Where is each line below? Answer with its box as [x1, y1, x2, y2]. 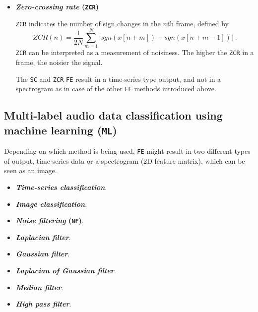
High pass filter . [15, 299, 71, 309]
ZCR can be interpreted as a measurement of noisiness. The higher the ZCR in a [15, 47, 254, 58]
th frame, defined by [167, 18, 229, 28]
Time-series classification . [15, 182, 107, 192]
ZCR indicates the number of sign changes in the [15, 18, 161, 28]
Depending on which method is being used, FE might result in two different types [4, 146, 251, 156]
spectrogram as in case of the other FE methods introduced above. [15, 83, 216, 94]
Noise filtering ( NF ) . [15, 215, 84, 226]
